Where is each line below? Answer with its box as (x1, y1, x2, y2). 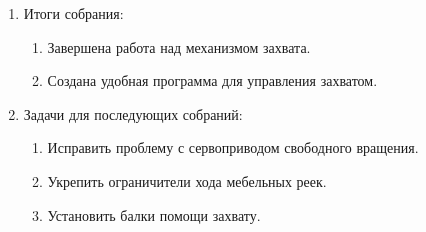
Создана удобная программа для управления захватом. (47, 70, 378, 91)
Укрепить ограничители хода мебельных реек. (47, 170, 327, 191)
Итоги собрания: (23, 3, 124, 23)
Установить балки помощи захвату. (47, 204, 261, 225)
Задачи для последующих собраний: (23, 103, 243, 124)
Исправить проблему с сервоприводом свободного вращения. (47, 137, 419, 158)
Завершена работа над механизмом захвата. (47, 36, 311, 57)
